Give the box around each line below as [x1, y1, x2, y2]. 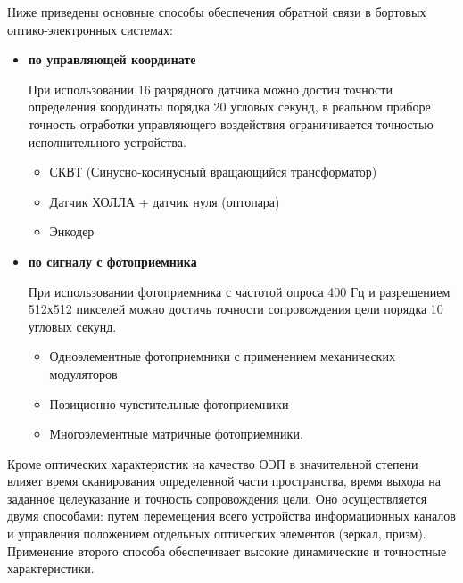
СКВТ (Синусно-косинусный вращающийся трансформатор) [49, 162, 377, 181]
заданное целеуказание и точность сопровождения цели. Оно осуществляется [7, 489, 427, 507]
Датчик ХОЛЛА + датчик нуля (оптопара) [49, 192, 280, 210]
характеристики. [7, 559, 95, 578]
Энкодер [49, 222, 95, 241]
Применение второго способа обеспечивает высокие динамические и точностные [7, 541, 447, 560]
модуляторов [49, 364, 118, 382]
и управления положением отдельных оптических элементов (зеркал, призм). [7, 524, 426, 543]
